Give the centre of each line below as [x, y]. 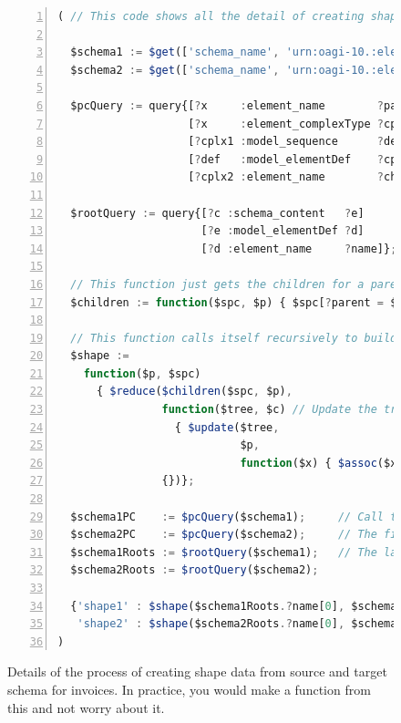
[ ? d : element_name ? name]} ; [299, 248]
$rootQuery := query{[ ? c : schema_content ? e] [217, 213]
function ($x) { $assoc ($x [319, 463]
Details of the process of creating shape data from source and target [197, 671]
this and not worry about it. [86, 707]
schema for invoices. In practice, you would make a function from [189, 689]
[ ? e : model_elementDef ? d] [283, 231]
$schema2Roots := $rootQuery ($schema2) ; [195, 570]
